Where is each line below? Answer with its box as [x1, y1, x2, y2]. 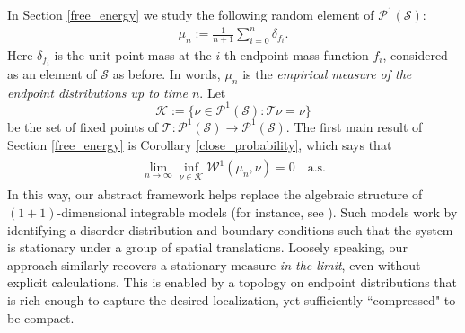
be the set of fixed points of [7, 117, 159, 136]
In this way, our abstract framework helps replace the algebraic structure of [7, 185, 423, 204]
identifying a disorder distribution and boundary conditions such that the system [7, 220, 453, 239]
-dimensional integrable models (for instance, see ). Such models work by [57, 203, 458, 222]
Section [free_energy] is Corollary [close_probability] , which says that [7, 135, 392, 153]
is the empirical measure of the [242, 65, 412, 83]
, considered [382, 45, 448, 64]
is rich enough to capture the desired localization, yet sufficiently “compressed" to [7, 290, 456, 309]
